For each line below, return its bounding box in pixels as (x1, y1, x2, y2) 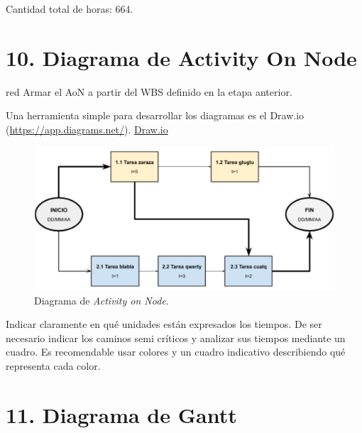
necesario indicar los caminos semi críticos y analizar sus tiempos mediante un (6, 330, 346, 345)
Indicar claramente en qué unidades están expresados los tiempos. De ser (6, 317, 322, 331)
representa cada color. (6, 358, 101, 373)
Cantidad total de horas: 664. (6, 1, 133, 16)
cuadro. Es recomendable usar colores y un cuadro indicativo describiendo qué (6, 344, 346, 359)
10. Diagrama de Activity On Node (6, 43, 357, 72)
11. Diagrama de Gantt (6, 400, 237, 429)
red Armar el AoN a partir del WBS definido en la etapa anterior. (6, 84, 292, 99)
